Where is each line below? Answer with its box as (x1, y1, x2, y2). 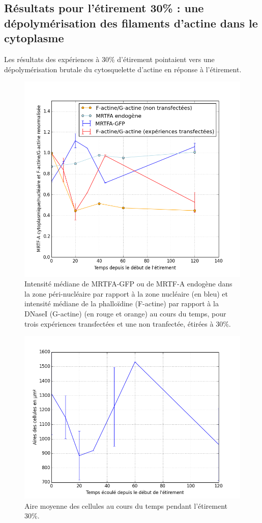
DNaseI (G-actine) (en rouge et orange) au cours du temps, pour (24, 308, 226, 318)
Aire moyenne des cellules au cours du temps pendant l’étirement (24, 500, 227, 511)
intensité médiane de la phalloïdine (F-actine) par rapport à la (24, 298, 219, 309)
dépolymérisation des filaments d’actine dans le (4, 15, 258, 31)
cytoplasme (4, 30, 64, 46)
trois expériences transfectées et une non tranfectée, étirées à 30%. (24, 318, 231, 329)
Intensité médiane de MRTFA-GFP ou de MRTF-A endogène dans (24, 278, 232, 289)
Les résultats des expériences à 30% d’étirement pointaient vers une (4, 53, 215, 64)
